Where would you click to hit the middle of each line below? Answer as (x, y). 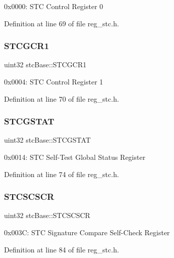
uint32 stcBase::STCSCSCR (47, 215)
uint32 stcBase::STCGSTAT (47, 140)
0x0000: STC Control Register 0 (54, 6)
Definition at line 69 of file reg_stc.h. (62, 23)
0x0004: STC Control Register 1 (54, 81)
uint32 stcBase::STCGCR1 (45, 64)
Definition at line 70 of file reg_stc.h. (62, 98)
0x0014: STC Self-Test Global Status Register (75, 157)
